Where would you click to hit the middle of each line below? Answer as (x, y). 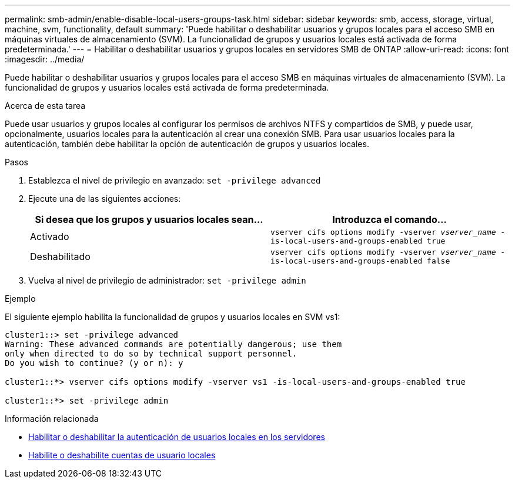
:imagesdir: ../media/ (45, 59)
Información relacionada (52, 419)
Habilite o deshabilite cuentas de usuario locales (122, 455)
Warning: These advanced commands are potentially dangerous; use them (173, 344)
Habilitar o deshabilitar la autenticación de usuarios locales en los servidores (177, 437)
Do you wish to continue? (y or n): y (94, 363)
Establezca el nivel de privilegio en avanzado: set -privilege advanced (175, 180)
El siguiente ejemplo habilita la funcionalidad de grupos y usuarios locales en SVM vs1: (173, 317)
